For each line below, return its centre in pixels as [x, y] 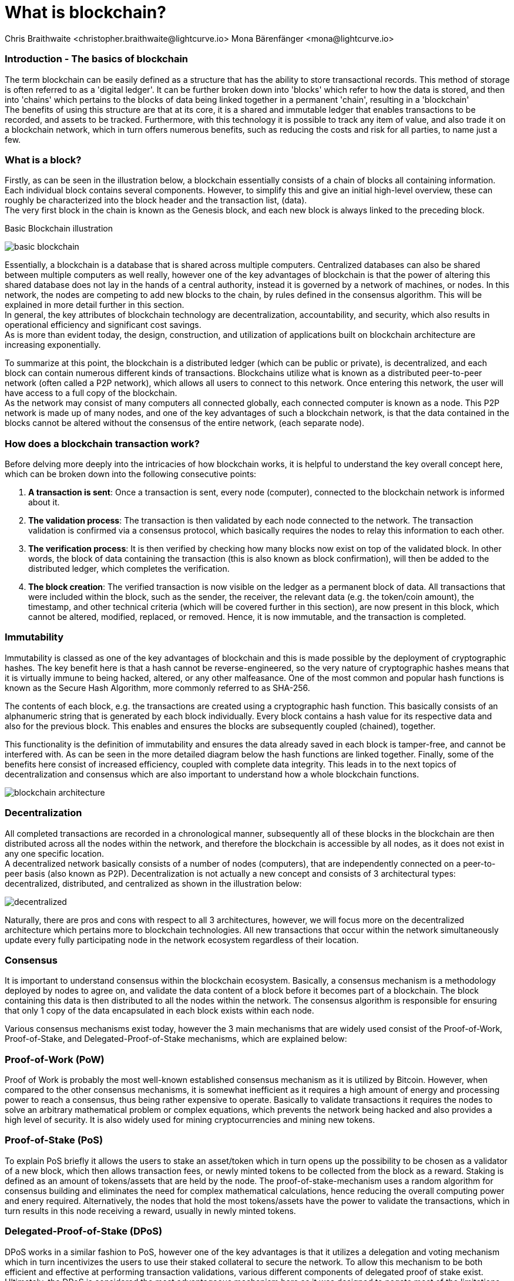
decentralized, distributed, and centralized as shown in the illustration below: [153, 883]
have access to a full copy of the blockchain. [91, 393]
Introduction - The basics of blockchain [97, 59]
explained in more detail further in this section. [95, 305]
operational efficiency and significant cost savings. [103, 325]
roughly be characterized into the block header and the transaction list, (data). [156, 200]
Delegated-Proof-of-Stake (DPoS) [84, 1231]
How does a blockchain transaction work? [102, 443]
